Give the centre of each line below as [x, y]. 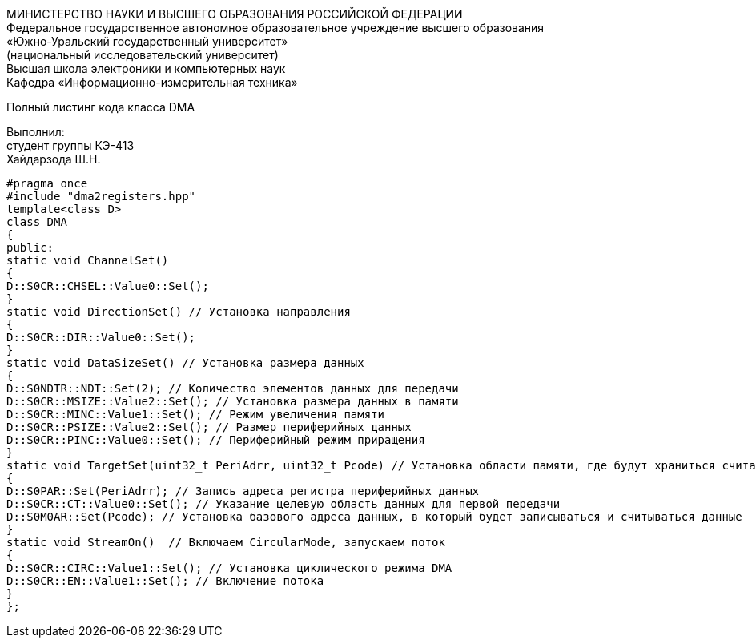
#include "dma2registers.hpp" [101, 196]
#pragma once [47, 183]
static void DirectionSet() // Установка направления [179, 312]
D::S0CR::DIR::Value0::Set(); [101, 337]
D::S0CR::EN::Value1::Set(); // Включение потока [165, 581]
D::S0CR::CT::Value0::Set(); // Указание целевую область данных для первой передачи [283, 504]
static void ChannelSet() [88, 260]
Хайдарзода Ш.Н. [54, 159]
